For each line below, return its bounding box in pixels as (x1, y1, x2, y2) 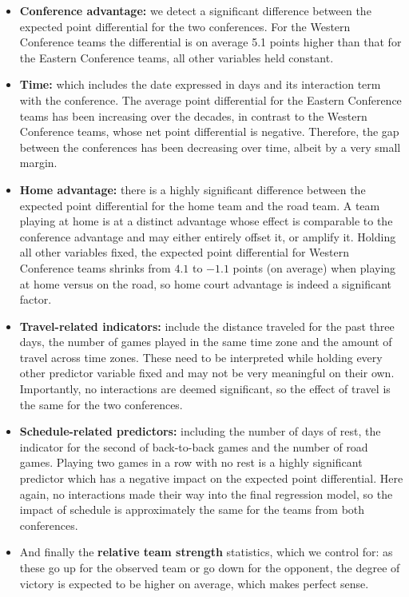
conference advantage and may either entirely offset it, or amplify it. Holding (19, 228, 396, 245)
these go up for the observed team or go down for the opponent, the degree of (19, 559, 400, 575)
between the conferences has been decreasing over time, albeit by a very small (19, 138, 401, 155)
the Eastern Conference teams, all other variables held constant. (19, 49, 334, 66)
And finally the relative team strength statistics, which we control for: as (19, 543, 393, 560)
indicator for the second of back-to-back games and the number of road (19, 438, 368, 455)
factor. (19, 291, 52, 308)
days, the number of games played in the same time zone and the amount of (19, 333, 392, 350)
